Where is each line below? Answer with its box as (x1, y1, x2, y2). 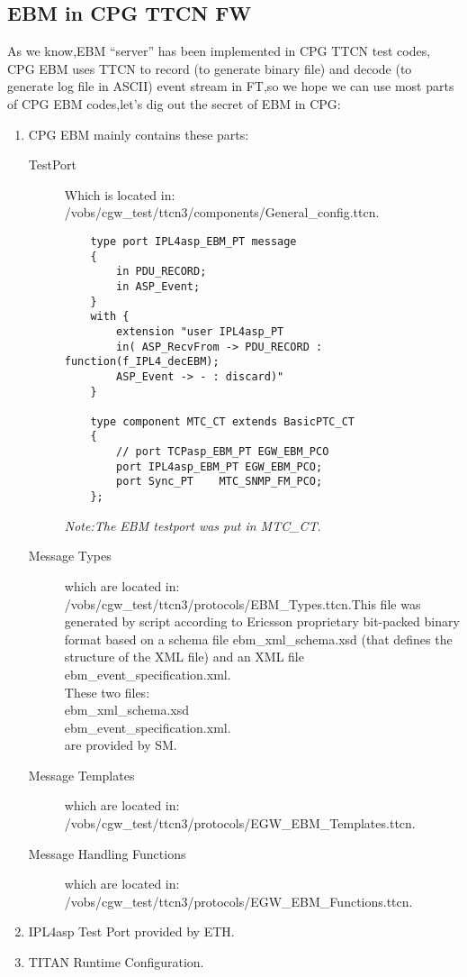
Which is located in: (64, 185, 175, 204)
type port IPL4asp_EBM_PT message (90, 234, 297, 248)
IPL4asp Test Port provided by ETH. (28, 922, 235, 941)
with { (90, 310, 130, 324)
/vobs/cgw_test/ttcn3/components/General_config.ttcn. (64, 203, 380, 222)
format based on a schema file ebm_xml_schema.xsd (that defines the (64, 629, 453, 648)
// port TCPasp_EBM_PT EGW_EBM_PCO (116, 445, 329, 459)
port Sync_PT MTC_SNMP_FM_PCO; (116, 475, 323, 488)
